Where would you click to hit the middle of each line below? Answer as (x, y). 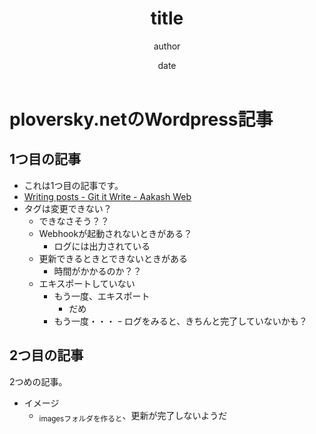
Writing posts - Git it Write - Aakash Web (107, 196)
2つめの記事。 (38, 381)
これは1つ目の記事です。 (73, 185)
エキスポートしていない (87, 283)
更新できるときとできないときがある (113, 258)
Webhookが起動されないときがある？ (115, 233)
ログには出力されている (102, 246)
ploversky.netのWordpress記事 (141, 119)
